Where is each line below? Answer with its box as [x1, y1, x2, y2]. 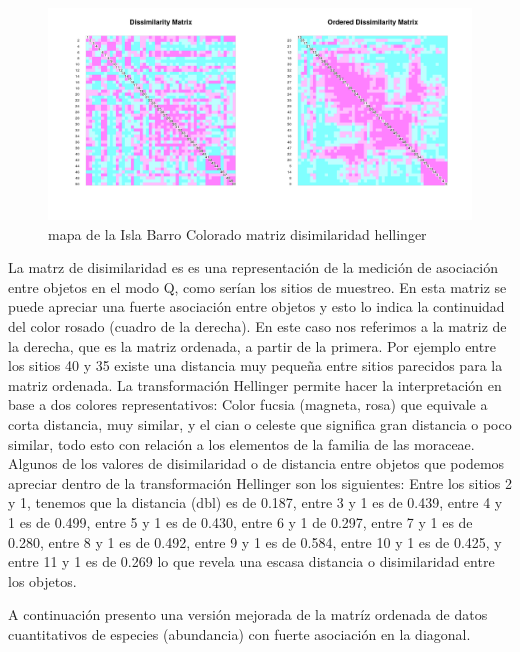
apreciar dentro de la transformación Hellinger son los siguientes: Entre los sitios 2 [8, 472, 512, 493]
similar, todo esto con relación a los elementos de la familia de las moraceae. [8, 433, 475, 454]
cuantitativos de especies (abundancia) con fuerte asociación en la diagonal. [8, 623, 471, 644]
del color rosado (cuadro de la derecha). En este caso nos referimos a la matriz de [8, 315, 507, 336]
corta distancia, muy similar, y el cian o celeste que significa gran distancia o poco [8, 413, 512, 434]
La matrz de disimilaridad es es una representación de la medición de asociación [8, 257, 498, 278]
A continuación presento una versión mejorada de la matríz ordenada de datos [8, 604, 488, 625]
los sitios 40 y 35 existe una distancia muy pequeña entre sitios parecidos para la [8, 355, 503, 376]
